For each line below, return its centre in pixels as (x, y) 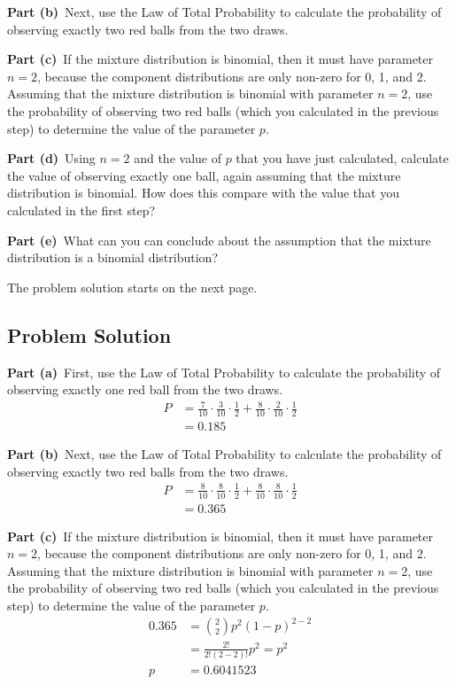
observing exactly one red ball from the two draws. (145, 389)
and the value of (178, 158)
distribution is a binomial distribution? (112, 257)
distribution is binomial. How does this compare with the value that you (203, 193)
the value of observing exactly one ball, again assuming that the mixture (204, 175)
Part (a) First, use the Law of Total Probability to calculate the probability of (224, 372)
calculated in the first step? (81, 210)
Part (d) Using (51, 158)
